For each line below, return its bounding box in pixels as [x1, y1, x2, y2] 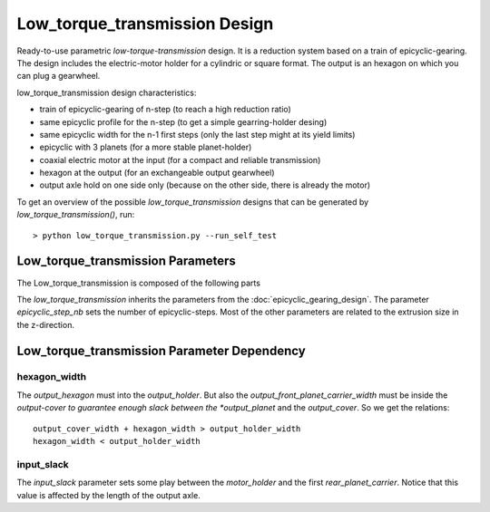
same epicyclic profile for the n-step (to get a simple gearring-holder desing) [39, 116, 328, 127]
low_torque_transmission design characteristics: [16, 87, 197, 98]
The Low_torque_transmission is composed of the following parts [16, 277, 260, 288]
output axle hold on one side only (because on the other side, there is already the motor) [39, 179, 371, 190]
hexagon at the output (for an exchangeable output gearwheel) [39, 168, 276, 179]
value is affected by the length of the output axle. [16, 489, 201, 500]
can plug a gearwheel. [16, 71, 101, 82]
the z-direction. [16, 319, 74, 330]
